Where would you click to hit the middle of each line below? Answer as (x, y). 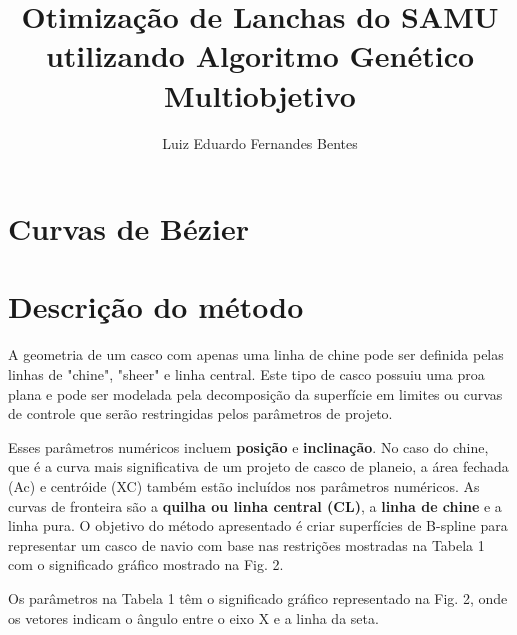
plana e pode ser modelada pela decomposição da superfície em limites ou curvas (255, 393)
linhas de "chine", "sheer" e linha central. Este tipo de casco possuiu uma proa (246, 374)
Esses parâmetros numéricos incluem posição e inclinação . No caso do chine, (248, 446)
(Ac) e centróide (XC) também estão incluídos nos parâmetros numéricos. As (244, 485)
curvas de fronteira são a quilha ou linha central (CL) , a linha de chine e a (255, 505)
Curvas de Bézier (129, 228)
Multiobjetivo (260, 94)
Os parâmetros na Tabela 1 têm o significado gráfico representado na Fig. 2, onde (258, 597)
